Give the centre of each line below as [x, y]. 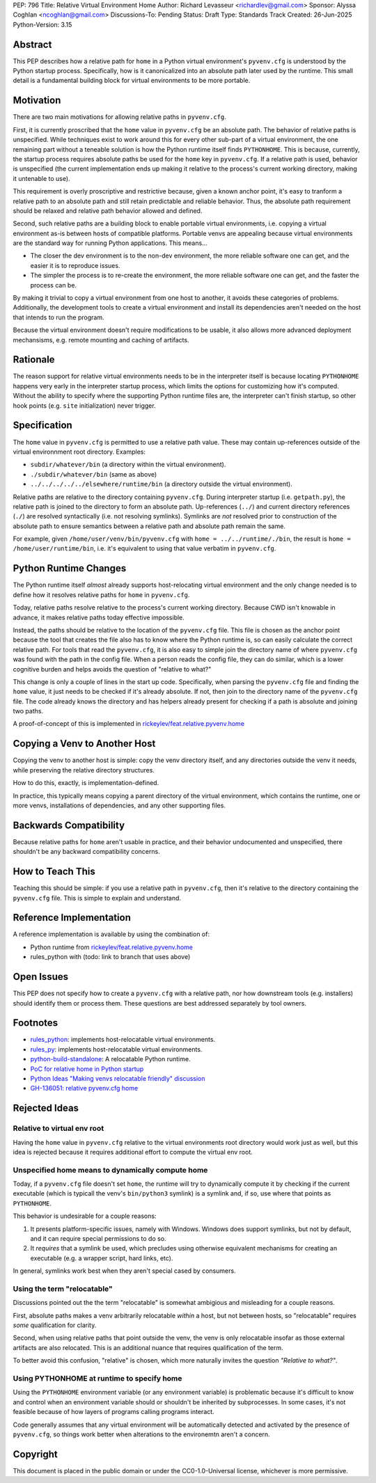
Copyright [36, 1454]
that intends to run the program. [58, 317]
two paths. [28, 711]
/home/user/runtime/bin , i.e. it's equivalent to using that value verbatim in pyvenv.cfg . [144, 548]
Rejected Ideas [46, 1108]
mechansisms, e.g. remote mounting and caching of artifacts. [101, 340]
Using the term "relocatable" [63, 1289]
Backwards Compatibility [69, 825]
